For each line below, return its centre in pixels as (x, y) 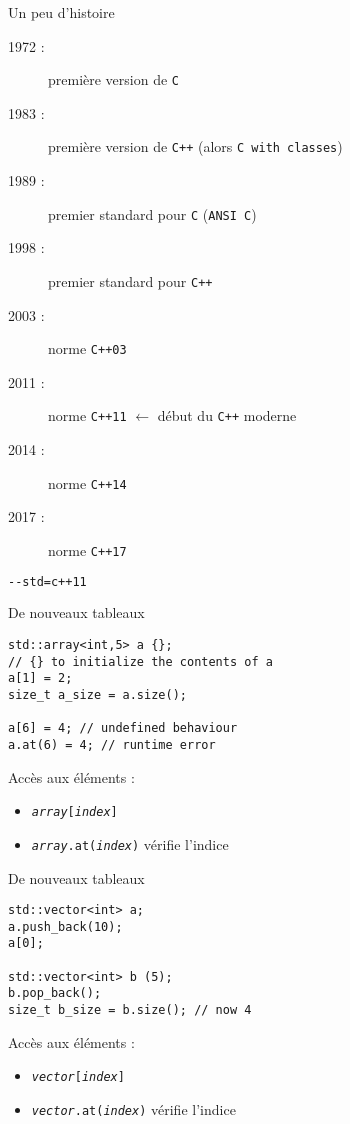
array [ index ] (74, 812)
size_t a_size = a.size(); (97, 695)
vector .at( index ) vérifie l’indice (133, 1109)
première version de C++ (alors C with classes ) (195, 146)
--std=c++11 (47, 581)
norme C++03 (87, 348)
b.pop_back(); (55, 993)
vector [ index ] (78, 1077)
